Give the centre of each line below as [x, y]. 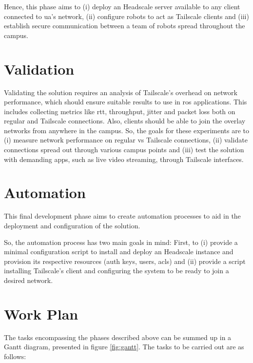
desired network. [29, 280]
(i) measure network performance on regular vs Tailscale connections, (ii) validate [126, 140]
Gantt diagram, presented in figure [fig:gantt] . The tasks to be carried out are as [124, 347]
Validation [39, 69]
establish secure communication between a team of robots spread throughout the [125, 26]
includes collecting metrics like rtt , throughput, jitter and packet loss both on [120, 111]
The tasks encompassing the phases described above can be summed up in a [118, 337]
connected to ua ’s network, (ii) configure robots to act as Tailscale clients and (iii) [126, 16]
